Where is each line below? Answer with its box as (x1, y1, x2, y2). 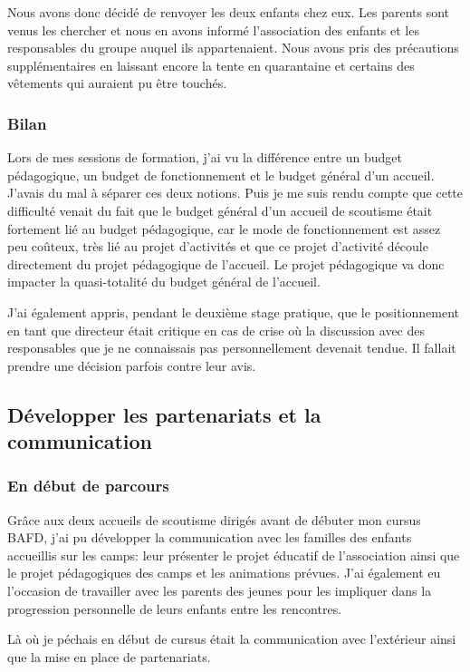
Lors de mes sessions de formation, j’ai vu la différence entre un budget (7, 148, 402, 167)
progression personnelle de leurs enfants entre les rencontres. (7, 599, 342, 618)
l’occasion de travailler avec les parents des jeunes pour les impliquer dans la (7, 581, 432, 600)
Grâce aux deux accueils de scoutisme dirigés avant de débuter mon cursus (7, 510, 421, 529)
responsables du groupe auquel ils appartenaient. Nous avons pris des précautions (7, 38, 459, 57)
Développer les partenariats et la (7, 400, 321, 428)
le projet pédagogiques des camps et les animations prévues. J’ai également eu (7, 563, 441, 582)
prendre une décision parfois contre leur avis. (7, 355, 256, 375)
